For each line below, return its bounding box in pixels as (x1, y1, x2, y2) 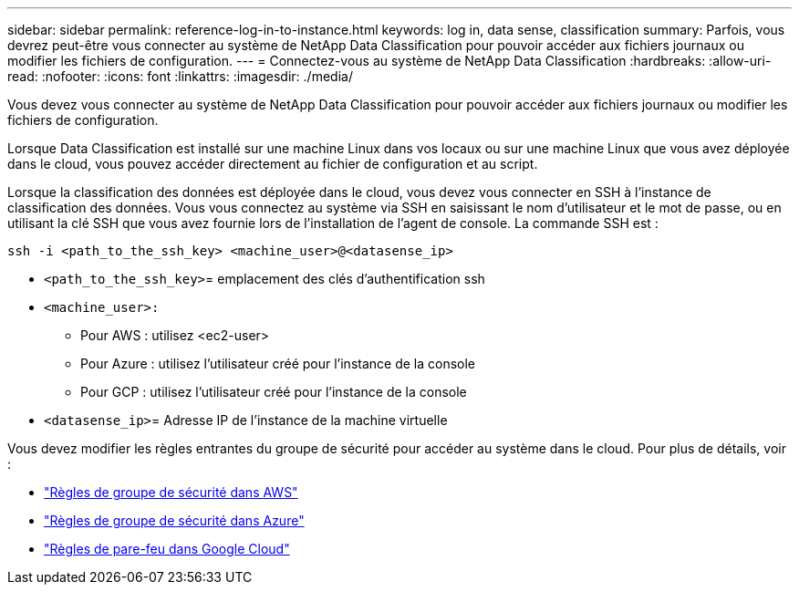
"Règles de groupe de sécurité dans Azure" (44, 513, 305, 528)
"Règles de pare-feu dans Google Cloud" (44, 541, 290, 556)
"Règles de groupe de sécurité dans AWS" (44, 484, 298, 500)
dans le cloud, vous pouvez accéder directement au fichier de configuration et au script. (7, 156, 538, 171)
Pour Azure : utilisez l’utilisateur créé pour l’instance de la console (80, 356, 476, 371)
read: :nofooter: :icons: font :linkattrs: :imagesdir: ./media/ (7, 68, 353, 84)
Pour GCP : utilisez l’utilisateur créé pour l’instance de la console (80, 384, 467, 400)
